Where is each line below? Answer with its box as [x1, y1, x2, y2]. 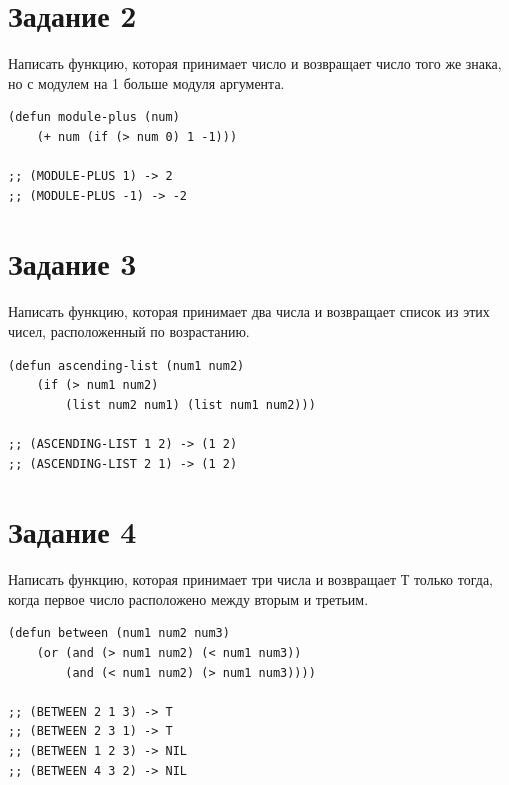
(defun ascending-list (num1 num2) [8, 358, 245, 373]
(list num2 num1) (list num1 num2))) [65, 397, 316, 412]
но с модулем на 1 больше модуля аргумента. [8, 72, 285, 93]
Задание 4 [8, 511, 137, 552]
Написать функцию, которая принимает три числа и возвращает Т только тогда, [8, 569, 493, 590]
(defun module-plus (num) [8, 110, 180, 125]
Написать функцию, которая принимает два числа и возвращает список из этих [8, 301, 490, 322]
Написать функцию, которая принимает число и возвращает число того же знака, [8, 53, 502, 74]
